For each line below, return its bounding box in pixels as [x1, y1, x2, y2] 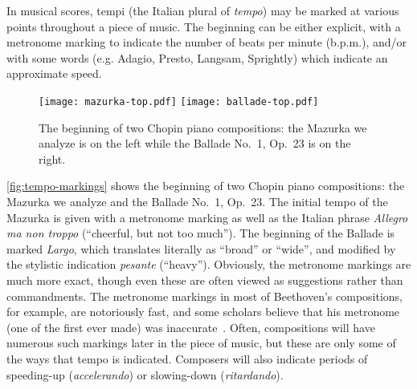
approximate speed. [6, 65, 102, 82]
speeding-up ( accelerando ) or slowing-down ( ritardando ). [6, 366, 284, 383]
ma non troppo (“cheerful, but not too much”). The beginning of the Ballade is [6, 225, 395, 241]
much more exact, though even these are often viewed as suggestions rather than [6, 271, 403, 288]
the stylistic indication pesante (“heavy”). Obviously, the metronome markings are [6, 256, 411, 273]
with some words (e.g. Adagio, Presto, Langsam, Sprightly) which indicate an [6, 49, 388, 66]
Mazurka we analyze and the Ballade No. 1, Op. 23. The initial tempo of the [6, 193, 388, 209]
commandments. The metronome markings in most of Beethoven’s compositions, [6, 287, 403, 304]
